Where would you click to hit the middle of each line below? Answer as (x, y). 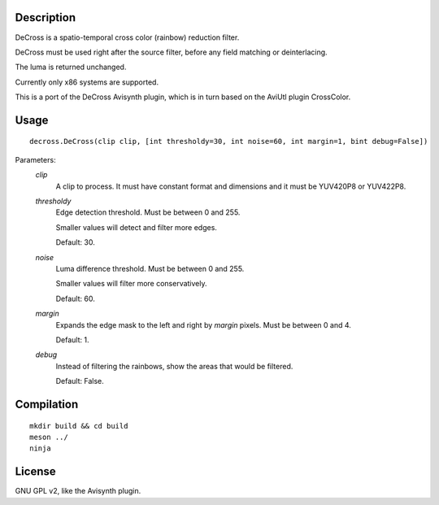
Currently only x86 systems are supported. (87, 82)
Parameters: (35, 159)
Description (46, 17)
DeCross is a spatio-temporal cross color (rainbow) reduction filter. (127, 37)
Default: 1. (72, 340)
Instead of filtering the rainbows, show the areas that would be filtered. (174, 366)
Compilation (47, 404)
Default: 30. (75, 242)
